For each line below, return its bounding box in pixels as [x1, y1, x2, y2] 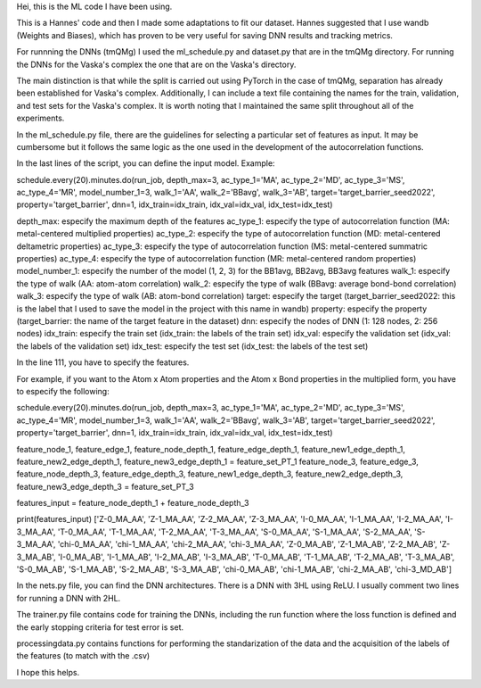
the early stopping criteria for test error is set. [16, 621, 184, 633]
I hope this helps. [16, 667, 80, 677]
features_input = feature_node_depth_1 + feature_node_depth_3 [16, 498, 249, 509]
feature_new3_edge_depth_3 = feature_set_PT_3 [16, 481, 195, 492]
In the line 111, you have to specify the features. [16, 357, 190, 368]
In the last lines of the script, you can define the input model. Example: [16, 158, 275, 169]
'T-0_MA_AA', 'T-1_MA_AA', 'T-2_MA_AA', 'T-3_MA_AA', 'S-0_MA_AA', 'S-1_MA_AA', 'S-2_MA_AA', [57, 526, 413, 537]
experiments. [16, 112, 65, 124]
